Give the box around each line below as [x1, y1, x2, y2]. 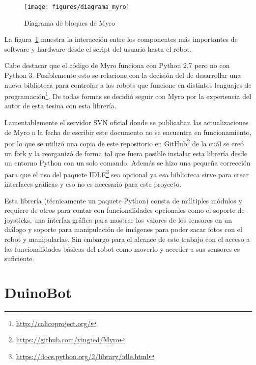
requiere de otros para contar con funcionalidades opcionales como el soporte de [4, 205, 245, 215]
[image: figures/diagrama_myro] [24, 3, 130, 10]
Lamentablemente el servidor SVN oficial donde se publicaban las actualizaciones [4, 117, 249, 128]
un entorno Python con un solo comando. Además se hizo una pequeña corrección [4, 158, 251, 168]
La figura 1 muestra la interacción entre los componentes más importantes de [4, 34, 238, 44]
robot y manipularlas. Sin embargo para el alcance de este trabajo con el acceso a [4, 233, 250, 244]
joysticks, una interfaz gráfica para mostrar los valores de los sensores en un [4, 214, 232, 225]
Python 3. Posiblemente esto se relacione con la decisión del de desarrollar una [4, 70, 241, 80]
